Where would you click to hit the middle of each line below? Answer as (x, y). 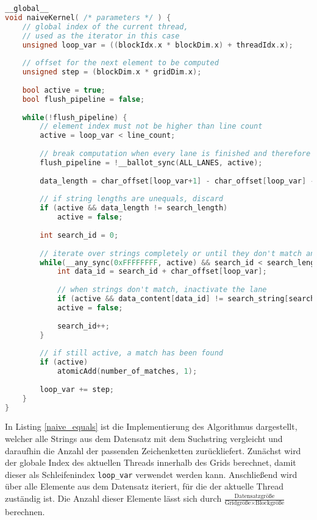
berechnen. (25, 512)
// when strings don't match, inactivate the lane (162, 290)
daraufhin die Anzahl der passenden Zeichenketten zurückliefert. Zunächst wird (153, 450)
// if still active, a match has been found (131, 353)
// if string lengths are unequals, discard (131, 199)
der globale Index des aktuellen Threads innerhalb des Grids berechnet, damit (151, 462)
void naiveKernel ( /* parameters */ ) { (88, 17)
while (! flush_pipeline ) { (75, 117)
